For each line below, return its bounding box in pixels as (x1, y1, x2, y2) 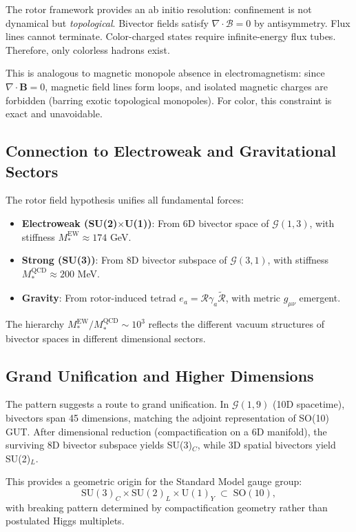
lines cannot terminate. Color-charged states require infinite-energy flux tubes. (6, 29, 336, 43)
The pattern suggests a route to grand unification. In (6, 397, 229, 411)
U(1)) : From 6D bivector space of (125, 215, 269, 230)
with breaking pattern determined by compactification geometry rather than (6, 500, 328, 514)
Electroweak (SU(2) (21, 215, 118, 230)
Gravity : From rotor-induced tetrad (21, 290, 176, 305)
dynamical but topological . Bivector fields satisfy (6, 15, 209, 30)
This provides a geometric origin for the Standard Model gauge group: (6, 474, 302, 489)
